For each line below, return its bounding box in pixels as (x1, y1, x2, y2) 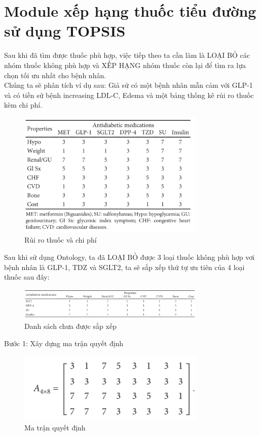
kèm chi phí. (4, 99, 43, 110)
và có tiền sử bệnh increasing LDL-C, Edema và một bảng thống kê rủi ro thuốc (4, 89, 254, 100)
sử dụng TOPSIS (4, 20, 126, 41)
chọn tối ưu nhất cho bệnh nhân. (4, 70, 106, 80)
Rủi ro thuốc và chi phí (24, 234, 97, 245)
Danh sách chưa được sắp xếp (24, 321, 117, 331)
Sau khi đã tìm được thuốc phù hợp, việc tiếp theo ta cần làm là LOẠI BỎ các (4, 50, 250, 60)
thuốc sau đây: (4, 272, 50, 282)
